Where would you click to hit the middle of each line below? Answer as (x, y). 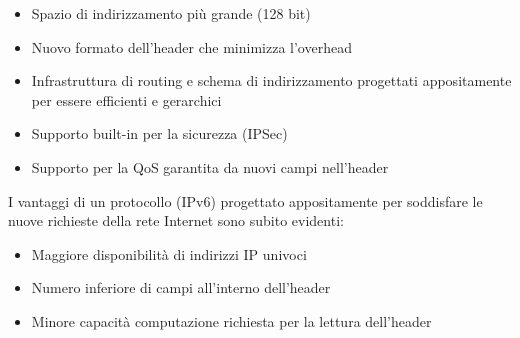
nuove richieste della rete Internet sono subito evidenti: (176, 220)
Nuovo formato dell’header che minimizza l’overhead (191, 46)
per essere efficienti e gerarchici (126, 99)
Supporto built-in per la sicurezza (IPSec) (159, 133)
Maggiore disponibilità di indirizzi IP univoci (169, 253)
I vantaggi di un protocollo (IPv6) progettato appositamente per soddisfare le (245, 200)
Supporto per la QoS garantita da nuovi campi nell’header (210, 166)
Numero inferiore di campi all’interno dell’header (181, 287)
